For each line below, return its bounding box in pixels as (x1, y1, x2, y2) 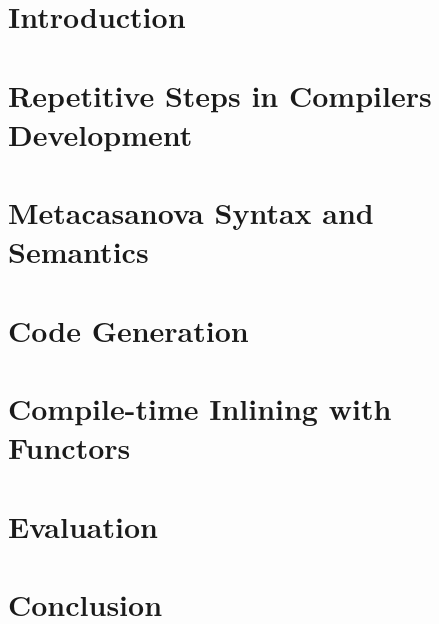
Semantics (8, 231, 149, 272)
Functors (8, 427, 131, 468)
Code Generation (8, 309, 249, 350)
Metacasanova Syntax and (8, 192, 374, 233)
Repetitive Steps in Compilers (8, 74, 432, 115)
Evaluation (8, 505, 158, 546)
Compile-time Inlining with (8, 388, 392, 429)
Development (8, 113, 193, 154)
